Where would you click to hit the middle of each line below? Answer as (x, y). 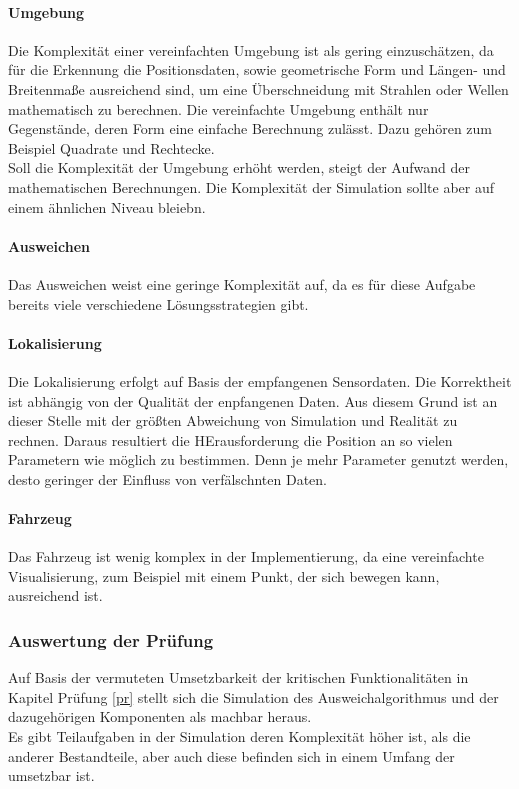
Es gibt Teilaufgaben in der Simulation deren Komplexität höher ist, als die (239, 736)
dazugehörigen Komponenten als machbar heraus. (160, 716)
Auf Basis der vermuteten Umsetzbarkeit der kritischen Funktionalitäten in (238, 677)
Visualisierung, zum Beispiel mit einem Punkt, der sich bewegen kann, (224, 575)
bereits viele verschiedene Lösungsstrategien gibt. (158, 303)
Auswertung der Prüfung (111, 639)
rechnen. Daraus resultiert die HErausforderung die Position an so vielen (230, 439)
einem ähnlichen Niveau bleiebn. (107, 206)
